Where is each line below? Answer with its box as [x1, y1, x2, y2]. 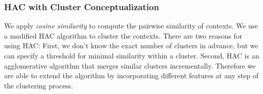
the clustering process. [4, 80, 73, 90]
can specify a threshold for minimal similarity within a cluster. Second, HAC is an [4, 50, 259, 60]
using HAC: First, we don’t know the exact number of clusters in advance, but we [4, 40, 258, 51]
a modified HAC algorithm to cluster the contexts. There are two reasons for [4, 30, 242, 41]
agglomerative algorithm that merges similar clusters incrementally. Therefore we [4, 60, 256, 71]
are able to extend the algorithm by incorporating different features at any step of [4, 70, 259, 81]
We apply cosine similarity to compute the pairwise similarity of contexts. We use [4, 20, 258, 31]
